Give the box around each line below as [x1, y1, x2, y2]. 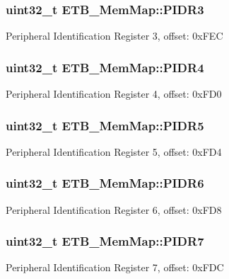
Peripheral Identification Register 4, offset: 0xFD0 [6, 86, 222, 101]
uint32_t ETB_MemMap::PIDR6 [6, 174, 204, 192]
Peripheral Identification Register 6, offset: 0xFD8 [6, 202, 222, 217]
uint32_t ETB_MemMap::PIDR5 [6, 116, 204, 134]
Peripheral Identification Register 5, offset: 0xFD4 [6, 144, 222, 159]
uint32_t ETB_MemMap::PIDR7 [6, 232, 204, 250]
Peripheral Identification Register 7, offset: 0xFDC [6, 260, 224, 275]
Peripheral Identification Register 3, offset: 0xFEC [6, 28, 223, 43]
